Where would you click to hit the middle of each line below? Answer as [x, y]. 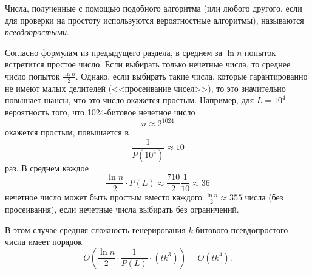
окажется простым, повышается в [67, 132]
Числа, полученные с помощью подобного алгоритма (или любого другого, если [154, 8]
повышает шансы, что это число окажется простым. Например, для [130, 100]
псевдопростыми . [37, 32]
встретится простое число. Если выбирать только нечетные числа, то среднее [148, 64]
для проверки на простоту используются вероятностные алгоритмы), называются [154, 20]
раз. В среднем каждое [47, 167]
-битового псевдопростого [240, 229]
